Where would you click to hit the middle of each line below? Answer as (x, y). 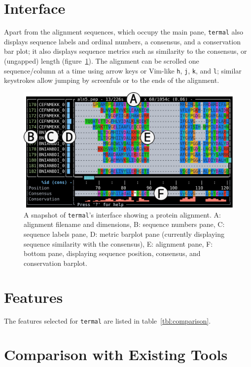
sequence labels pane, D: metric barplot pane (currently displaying (124, 234)
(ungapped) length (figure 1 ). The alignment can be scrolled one (102, 60)
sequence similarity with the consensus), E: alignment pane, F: (118, 243)
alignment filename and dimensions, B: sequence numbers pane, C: (124, 224)
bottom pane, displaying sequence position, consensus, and (112, 253)
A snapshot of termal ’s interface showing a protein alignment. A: (122, 214)
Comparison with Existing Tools (116, 354)
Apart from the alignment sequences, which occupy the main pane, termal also (124, 32)
